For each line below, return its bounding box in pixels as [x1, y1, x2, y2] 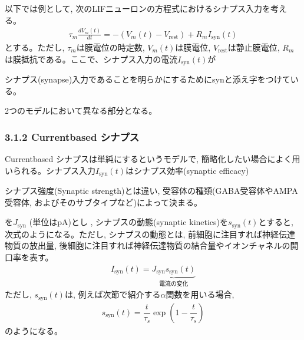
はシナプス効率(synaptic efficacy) [125, 164, 249, 176]
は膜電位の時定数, [76, 41, 145, 53]
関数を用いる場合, [166, 288, 234, 301]
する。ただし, [12, 41, 65, 53]
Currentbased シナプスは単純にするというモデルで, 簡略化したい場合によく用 [5, 153, 300, 165]
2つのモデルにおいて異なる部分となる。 [5, 104, 157, 117]
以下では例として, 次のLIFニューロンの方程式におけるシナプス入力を [5, 2, 271, 14]
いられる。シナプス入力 [5, 164, 95, 176]
